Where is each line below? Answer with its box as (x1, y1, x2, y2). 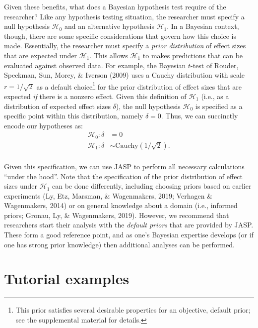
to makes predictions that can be (142, 50, 243, 60)
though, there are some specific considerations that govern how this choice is (4, 30, 237, 41)
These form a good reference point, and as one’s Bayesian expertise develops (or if (4, 229, 254, 240)
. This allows (89, 50, 128, 60)
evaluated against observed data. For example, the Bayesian (4, 60, 186, 70)
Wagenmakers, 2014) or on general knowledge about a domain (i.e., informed (4, 200, 238, 211)
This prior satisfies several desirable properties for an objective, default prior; (15, 305, 251, 315)
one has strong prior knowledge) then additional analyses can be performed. (4, 239, 235, 249)
